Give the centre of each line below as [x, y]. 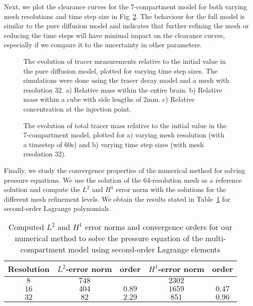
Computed [26, 227]
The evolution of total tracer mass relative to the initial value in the [125, 125]
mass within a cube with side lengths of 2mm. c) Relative [109, 99]
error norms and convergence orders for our [159, 227]
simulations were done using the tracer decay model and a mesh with [126, 80]
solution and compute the [42, 189]
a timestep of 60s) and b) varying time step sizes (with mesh [114, 144]
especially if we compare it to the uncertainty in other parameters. [103, 45]
